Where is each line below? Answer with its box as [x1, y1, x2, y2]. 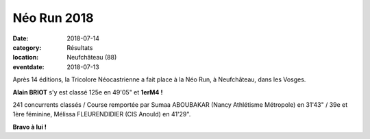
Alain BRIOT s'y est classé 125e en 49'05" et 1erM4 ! [12, 88, 163, 96]
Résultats [66, 43, 93, 51]
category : [12, 43, 42, 51]
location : [12, 53, 39, 62]
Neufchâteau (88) [66, 53, 117, 62]
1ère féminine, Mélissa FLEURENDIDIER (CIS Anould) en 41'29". [12, 110, 191, 118]
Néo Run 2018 [12, 10, 94, 25]
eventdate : [12, 62, 45, 71]
